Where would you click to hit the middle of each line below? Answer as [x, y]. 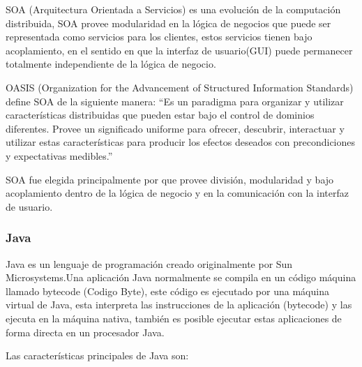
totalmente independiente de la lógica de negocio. [111, 64]
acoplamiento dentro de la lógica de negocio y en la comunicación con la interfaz [177, 193]
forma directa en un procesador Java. [85, 332]
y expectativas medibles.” [59, 155]
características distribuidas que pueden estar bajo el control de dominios [160, 115]
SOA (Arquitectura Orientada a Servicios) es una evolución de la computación [173, 9]
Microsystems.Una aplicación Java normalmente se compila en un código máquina [181, 277]
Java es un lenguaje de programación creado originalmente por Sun [149, 263]
